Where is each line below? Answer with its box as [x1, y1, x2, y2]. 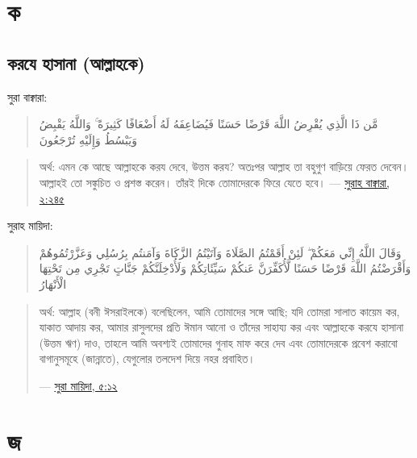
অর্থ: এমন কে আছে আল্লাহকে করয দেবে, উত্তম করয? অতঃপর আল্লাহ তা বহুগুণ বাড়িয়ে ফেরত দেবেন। [39, 158, 409, 175]
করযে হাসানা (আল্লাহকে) [7, 50, 145, 75]
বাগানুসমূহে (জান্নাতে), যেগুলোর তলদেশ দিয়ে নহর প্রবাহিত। [39, 350, 256, 367]
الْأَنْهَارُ [39, 275, 67, 292]
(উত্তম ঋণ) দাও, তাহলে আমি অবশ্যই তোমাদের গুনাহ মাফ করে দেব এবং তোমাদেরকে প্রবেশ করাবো [39, 334, 398, 351]
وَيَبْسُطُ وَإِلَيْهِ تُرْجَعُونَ [39, 131, 137, 148]
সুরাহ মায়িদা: [7, 217, 53, 234]
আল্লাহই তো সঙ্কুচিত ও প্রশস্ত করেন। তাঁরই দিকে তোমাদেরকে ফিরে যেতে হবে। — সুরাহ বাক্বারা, [39, 173, 390, 190]
